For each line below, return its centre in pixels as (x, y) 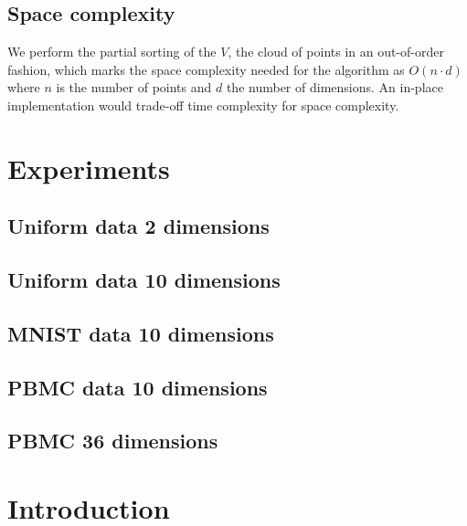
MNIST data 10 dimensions (141, 333)
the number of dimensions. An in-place (334, 87)
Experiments (89, 168)
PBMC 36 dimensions (113, 441)
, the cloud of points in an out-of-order (336, 52)
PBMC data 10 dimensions (138, 387)
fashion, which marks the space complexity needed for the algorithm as (206, 69)
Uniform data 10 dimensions (144, 280)
